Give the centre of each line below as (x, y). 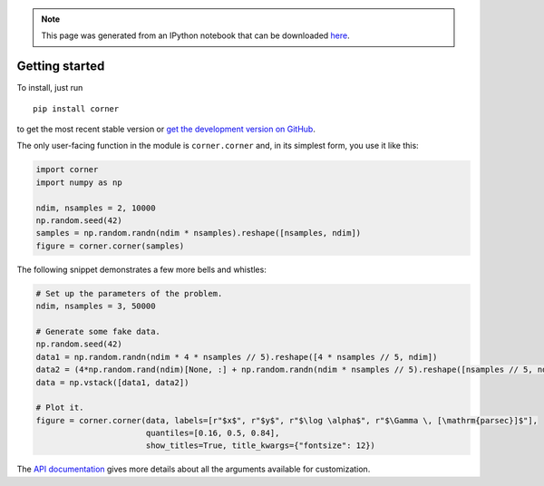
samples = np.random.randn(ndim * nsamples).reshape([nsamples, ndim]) (199, 233)
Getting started (61, 67)
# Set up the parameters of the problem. (129, 293)
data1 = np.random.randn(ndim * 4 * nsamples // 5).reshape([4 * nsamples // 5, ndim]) (237, 357)
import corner (67, 170)
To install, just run (50, 88)
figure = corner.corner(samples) (110, 246)
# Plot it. (60, 408)
